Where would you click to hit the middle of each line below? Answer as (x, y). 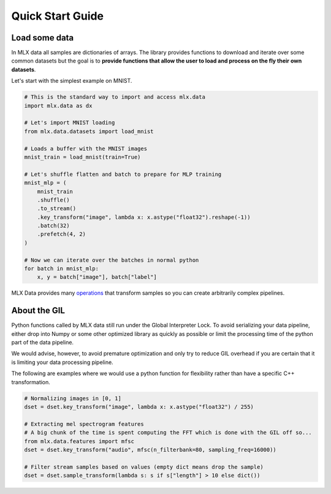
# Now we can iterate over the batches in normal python (112, 260)
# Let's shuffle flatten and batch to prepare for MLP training (123, 174)
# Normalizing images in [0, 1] (73, 398)
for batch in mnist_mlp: (62, 269)
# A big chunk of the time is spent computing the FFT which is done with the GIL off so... (168, 433)
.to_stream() (57, 209)
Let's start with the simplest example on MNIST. (72, 81)
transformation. (31, 382)
